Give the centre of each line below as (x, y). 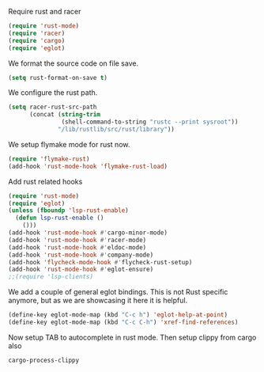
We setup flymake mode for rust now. (69, 144)
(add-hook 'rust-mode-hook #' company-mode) (81, 255)
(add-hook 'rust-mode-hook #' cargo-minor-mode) (88, 233)
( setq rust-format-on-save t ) (58, 78)
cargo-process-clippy (44, 360)
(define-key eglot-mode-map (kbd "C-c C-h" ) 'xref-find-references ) (123, 322)
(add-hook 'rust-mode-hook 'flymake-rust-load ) (88, 166)
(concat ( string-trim (65, 115)
